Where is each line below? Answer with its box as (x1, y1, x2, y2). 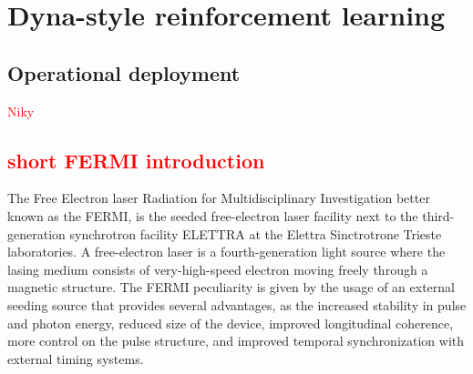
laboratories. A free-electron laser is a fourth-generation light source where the (7, 242, 446, 261)
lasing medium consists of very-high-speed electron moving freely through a (7, 259, 428, 278)
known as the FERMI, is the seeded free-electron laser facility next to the (7, 206, 418, 225)
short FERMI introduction (7, 146, 265, 174)
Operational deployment (7, 58, 241, 86)
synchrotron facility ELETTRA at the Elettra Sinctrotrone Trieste (69, 224, 442, 243)
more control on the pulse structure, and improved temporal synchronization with (7, 331, 465, 350)
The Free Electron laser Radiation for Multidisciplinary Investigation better (7, 188, 430, 207)
